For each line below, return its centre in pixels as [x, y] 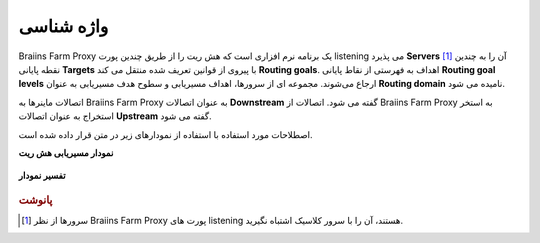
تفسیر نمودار [42, 176]
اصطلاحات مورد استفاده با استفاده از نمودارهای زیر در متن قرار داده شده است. [166, 134]
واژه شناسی [63, 26]
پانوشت [35, 200]
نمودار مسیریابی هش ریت [66, 152]
